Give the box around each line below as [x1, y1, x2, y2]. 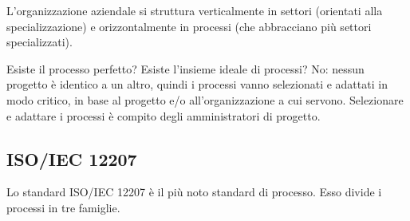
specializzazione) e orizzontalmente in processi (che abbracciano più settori [6, 18, 372, 34]
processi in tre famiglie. [6, 199, 120, 215]
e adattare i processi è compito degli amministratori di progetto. [6, 107, 321, 124]
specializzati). [6, 34, 73, 50]
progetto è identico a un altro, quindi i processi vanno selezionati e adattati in [6, 76, 388, 93]
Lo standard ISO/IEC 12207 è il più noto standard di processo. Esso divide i [6, 184, 382, 200]
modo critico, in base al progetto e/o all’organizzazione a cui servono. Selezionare [6, 91, 404, 108]
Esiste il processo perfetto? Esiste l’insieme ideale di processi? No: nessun [6, 60, 365, 77]
